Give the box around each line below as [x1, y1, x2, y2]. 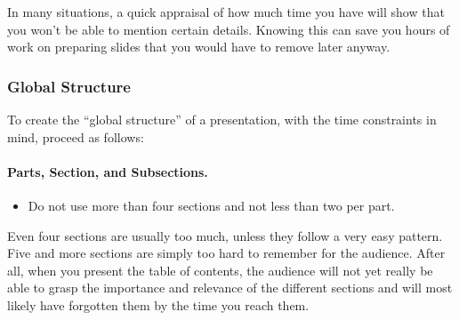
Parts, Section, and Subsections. [7, 162, 208, 180]
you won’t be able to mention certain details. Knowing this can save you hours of [7, 20, 450, 38]
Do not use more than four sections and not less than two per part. [28, 196, 395, 214]
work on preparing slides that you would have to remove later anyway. [7, 37, 391, 56]
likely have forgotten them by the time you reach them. [7, 295, 310, 314]
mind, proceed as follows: [7, 127, 144, 146]
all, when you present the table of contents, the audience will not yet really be [7, 260, 433, 279]
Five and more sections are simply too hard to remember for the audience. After [7, 244, 446, 262]
